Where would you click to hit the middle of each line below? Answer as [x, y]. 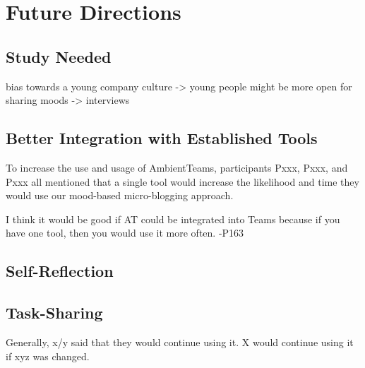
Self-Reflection [60, 271]
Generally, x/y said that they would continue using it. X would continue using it [180, 342]
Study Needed [59, 56]
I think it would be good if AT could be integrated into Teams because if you [173, 219]
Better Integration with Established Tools [162, 138]
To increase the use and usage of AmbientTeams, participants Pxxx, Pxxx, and [177, 167]
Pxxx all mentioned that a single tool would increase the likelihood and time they [182, 181]
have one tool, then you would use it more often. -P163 [125, 233]
